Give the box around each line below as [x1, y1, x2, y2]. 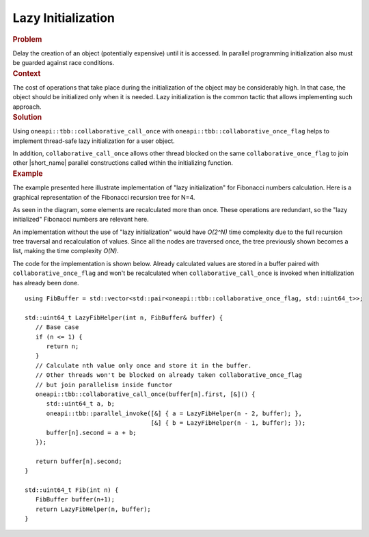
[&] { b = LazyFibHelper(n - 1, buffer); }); [150, 419, 306, 427]
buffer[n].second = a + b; [46, 428, 137, 436]
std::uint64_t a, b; [46, 400, 115, 408]
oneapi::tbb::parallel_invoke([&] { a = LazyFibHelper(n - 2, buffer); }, [46, 409, 303, 417]
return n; [46, 342, 79, 350]
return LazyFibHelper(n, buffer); [35, 505, 152, 513]
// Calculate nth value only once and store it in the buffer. [35, 361, 252, 369]
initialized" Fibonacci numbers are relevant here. [12, 215, 150, 224]
